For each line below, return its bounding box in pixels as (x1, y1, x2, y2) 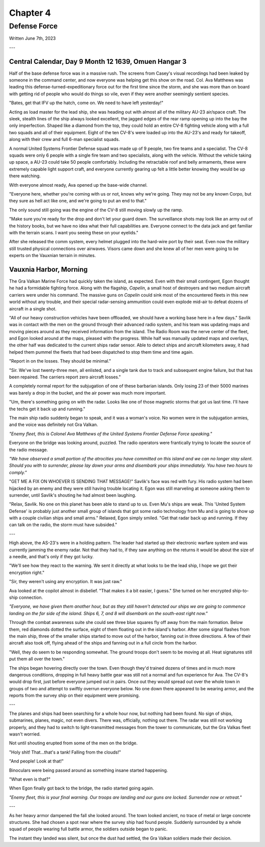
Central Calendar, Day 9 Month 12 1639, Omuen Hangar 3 (9, 57, 186, 66)
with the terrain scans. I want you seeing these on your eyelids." (9, 229, 138, 235)
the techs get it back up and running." (9, 406, 85, 412)
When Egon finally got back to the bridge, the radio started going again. (9, 785, 154, 791)
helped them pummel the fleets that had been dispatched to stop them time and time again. (9, 349, 194, 355)
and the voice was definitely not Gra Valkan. (9, 422, 98, 427)
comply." (9, 469, 27, 475)
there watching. (9, 173, 41, 179)
